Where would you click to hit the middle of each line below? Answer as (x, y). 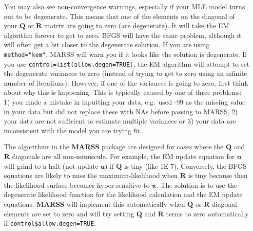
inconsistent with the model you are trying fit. (73, 130)
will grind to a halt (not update (51, 166)
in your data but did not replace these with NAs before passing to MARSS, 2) (121, 111)
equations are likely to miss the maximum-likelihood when (91, 175)
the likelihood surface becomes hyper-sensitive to (77, 185)
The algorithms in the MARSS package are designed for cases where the (114, 147)
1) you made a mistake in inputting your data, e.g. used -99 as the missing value (125, 102)
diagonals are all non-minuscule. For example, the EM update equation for (123, 156)
